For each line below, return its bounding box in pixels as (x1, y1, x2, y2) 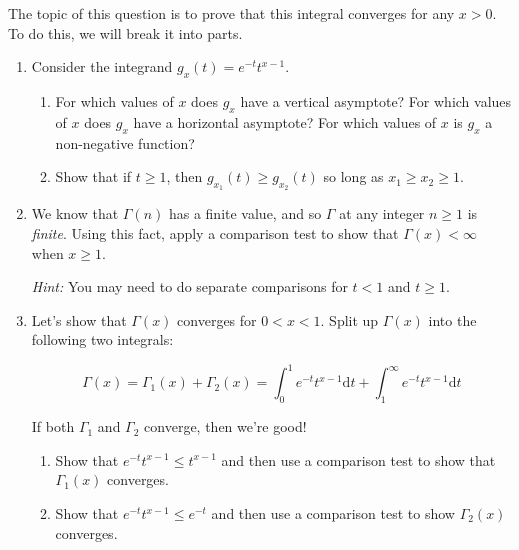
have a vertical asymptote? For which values (240, 90, 512, 111)
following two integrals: (31, 329, 174, 350)
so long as (323, 166, 384, 187)
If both (31, 416, 75, 437)
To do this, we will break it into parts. (8, 22, 243, 43)
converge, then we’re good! (144, 416, 307, 437)
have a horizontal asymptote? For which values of (133, 111, 437, 132)
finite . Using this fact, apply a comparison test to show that (31, 222, 399, 243)
